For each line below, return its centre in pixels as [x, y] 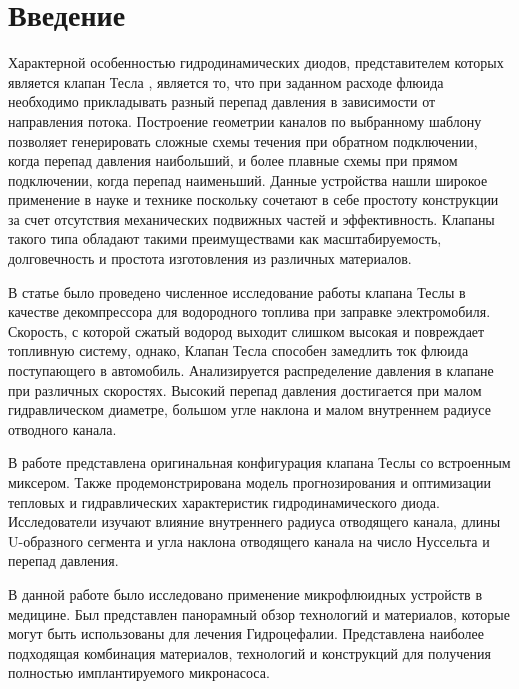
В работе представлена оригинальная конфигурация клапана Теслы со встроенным [259, 462]
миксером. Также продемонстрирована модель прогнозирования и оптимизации [250, 482]
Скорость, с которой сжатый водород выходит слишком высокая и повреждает [246, 330]
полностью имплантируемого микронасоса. [139, 672]
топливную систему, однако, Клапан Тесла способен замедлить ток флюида [238, 350]
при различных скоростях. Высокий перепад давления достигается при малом [245, 389]
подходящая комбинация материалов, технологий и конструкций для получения [249, 652]
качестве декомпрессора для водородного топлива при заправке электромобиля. [249, 311]
